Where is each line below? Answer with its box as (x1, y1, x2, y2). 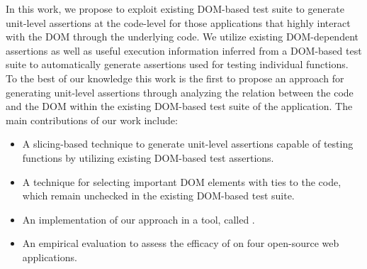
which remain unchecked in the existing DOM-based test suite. (22, 188, 295, 203)
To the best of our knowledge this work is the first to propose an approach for (6, 70, 344, 85)
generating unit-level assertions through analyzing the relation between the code (6, 84, 354, 99)
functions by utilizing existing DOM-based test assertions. (22, 150, 274, 165)
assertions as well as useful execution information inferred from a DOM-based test (6, 43, 362, 57)
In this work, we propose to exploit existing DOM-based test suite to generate (6, 1, 344, 16)
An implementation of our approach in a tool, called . (22, 212, 255, 226)
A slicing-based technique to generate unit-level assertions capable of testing (22, 136, 354, 151)
